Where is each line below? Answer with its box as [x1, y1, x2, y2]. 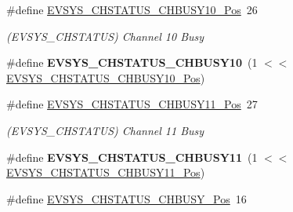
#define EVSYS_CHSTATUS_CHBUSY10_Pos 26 [6, 2, 258, 17]
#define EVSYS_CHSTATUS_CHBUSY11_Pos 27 [6, 96, 258, 112]
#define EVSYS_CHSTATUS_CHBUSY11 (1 [6, 148, 258, 165]
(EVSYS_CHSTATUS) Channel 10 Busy [6, 27, 204, 44]
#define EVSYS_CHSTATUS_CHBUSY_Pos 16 [6, 190, 247, 207]
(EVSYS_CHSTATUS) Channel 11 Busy [6, 122, 204, 138]
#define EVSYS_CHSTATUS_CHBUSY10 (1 [6, 54, 258, 71]
